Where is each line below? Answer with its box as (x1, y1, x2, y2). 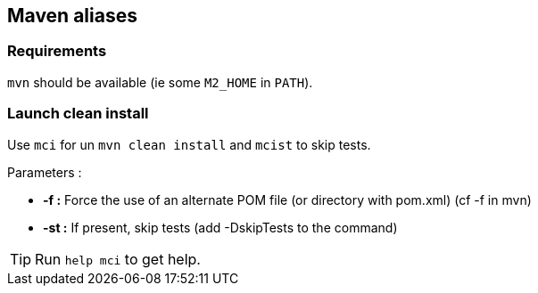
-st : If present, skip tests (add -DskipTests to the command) (43, 219, 398, 235)
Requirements (7, 42, 107, 61)
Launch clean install (7, 104, 149, 123)
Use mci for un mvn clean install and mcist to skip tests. (7, 136, 371, 152)
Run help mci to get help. (35, 249, 201, 268)
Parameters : (7, 164, 82, 180)
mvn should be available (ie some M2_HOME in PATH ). (7, 74, 313, 90)
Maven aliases (7, 4, 137, 27)
